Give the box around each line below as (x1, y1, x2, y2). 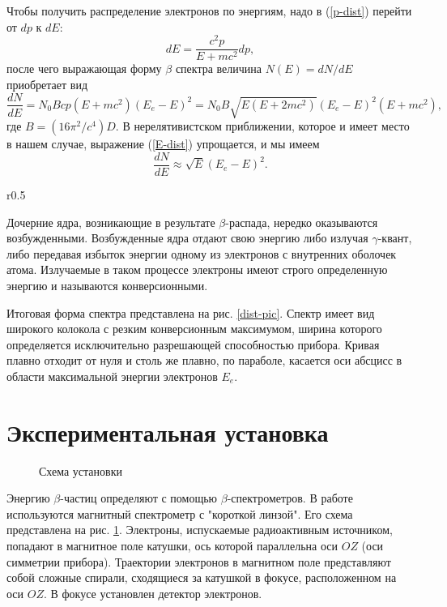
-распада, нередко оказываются (225, 213, 378, 230)
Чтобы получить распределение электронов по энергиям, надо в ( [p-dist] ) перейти (6, 2, 412, 19)
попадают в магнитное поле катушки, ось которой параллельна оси (6, 537, 338, 554)
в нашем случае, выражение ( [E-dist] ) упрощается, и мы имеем (6, 135, 320, 152)
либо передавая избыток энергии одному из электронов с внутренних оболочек (6, 245, 397, 262)
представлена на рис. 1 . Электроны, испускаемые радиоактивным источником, (6, 521, 393, 538)
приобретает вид (6, 75, 88, 92)
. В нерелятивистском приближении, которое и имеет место (115, 118, 410, 135)
